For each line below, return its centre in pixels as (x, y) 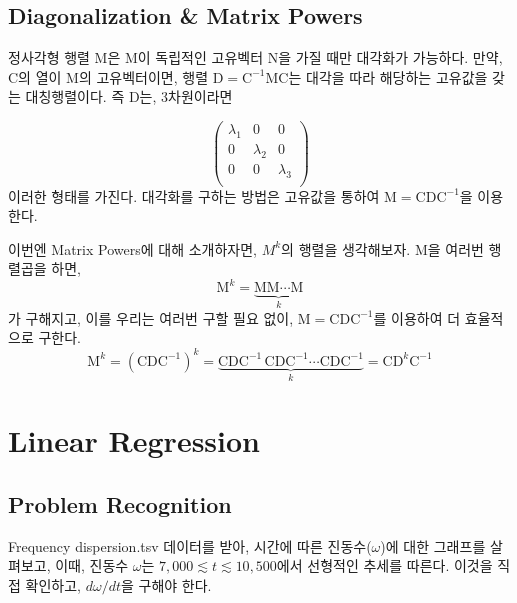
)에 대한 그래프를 (433, 545)
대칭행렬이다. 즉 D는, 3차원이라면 (129, 96)
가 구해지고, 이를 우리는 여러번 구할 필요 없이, (151, 317)
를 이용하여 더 (417, 317)
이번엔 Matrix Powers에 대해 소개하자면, (132, 248)
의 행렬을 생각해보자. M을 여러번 (382, 248)
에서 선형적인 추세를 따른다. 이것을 (384, 565)
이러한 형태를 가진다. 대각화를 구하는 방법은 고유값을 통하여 (194, 195)
